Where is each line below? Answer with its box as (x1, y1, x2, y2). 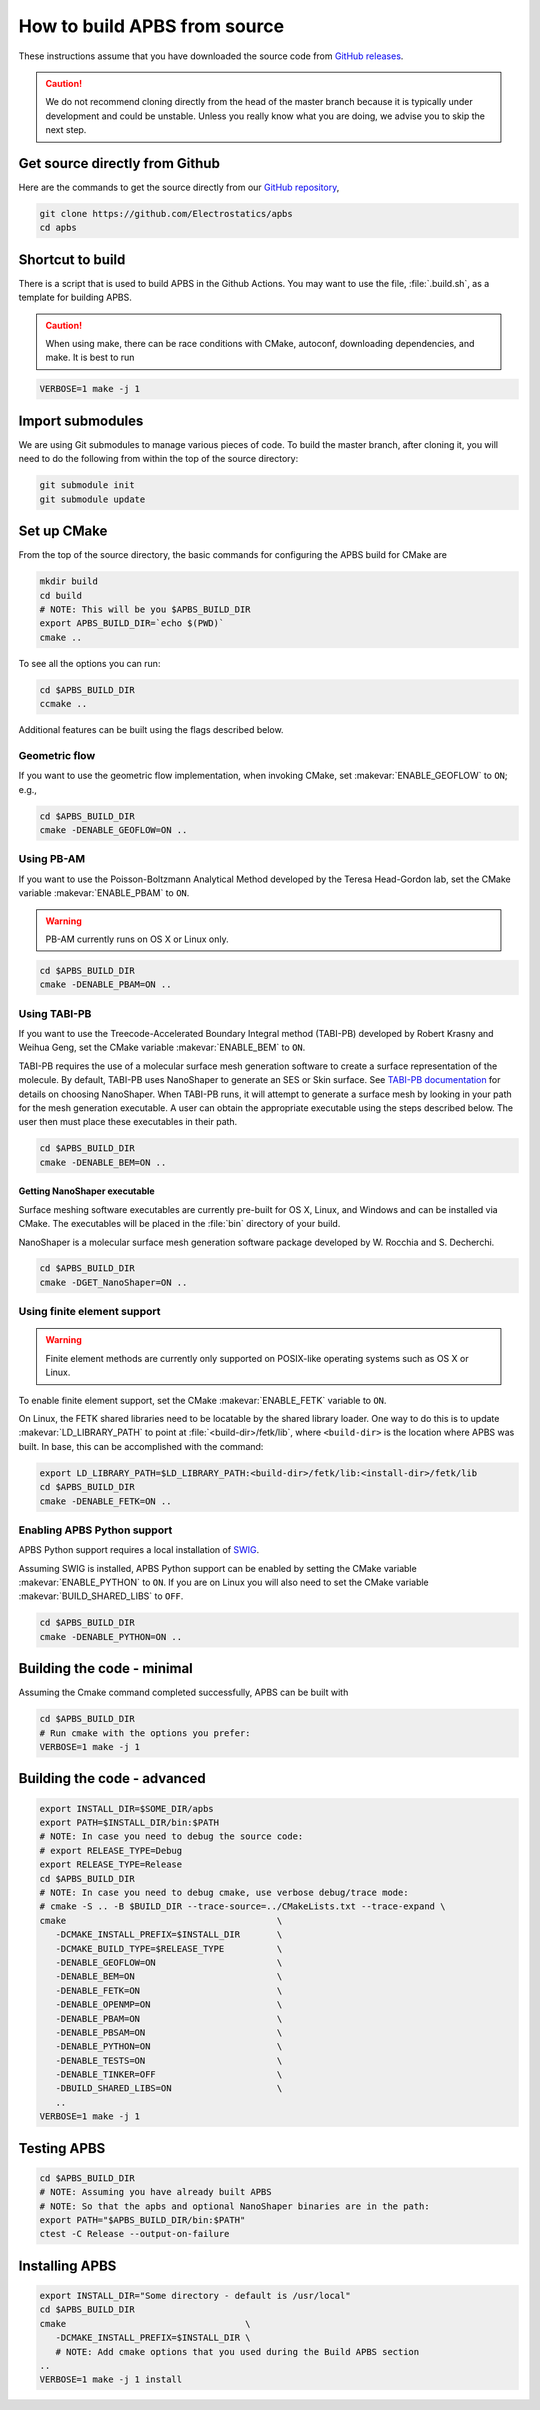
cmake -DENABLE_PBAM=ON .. (39, 979, 172, 990)
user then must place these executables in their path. (18, 1116, 238, 1128)
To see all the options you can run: (18, 657, 161, 669)
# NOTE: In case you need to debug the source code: (39, 1831, 304, 1842)
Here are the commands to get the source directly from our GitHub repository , (18, 181, 340, 194)
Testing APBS (18, 2140, 106, 2157)
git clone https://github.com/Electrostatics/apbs (39, 208, 294, 219)
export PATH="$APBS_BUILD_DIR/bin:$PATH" (39, 2215, 246, 2226)
